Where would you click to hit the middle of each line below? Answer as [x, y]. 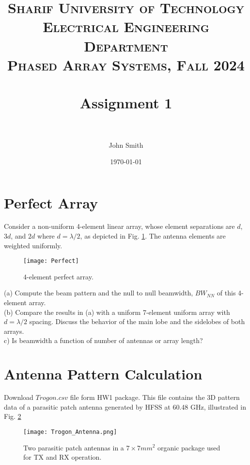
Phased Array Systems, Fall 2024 [126, 64]
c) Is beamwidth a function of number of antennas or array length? [103, 340]
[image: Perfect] [51, 261]
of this [226, 293]
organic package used [189, 447]
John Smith [126, 145]
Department [126, 45]
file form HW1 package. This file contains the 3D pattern [155, 397]
